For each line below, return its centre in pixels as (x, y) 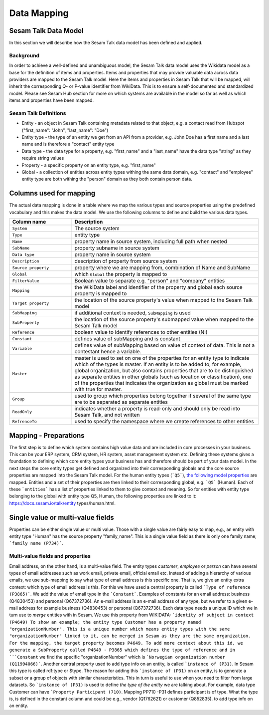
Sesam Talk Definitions (38, 113)
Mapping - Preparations (47, 435)
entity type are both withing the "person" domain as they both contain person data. (107, 179)
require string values (43, 158)
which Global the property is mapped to (121, 274)
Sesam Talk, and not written (107, 415)
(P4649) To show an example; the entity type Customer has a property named (105, 622)
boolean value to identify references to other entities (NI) (141, 332)
